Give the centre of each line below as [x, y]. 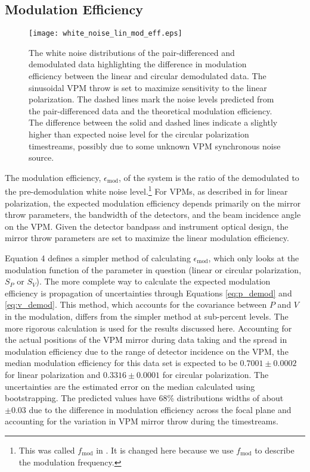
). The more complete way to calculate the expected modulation [153, 281]
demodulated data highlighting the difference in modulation [138, 64]
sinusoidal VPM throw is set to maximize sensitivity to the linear [148, 87]
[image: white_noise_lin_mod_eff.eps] [106, 34]
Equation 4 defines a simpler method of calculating [98, 258]
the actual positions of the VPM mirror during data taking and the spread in [146, 340]
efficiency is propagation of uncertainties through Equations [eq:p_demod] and [148, 293]
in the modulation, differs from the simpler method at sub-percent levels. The [147, 316]
